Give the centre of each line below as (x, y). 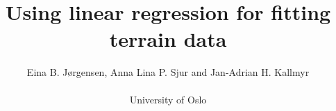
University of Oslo (168, 99)
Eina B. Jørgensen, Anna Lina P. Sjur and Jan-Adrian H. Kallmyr (168, 72)
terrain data (168, 39)
